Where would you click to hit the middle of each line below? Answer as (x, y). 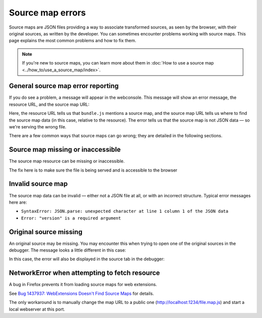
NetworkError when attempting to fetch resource (84, 273)
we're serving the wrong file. (38, 127)
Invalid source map (38, 184)
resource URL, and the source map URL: (49, 104)
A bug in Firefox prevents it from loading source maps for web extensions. (83, 285)
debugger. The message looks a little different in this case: (67, 250)
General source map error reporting (64, 86)
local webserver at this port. (37, 309)
